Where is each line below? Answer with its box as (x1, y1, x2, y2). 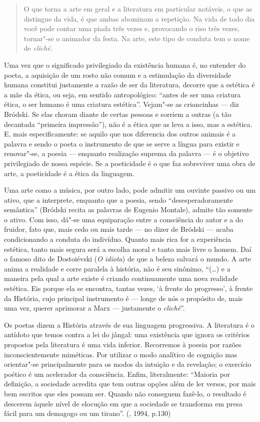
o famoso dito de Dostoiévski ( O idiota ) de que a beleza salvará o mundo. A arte (4, 253, 251, 264)
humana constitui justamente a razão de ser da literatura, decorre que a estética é (4, 79, 255, 90)
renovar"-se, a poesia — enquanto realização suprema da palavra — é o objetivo (4, 148, 249, 159)
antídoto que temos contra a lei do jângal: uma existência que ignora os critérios (4, 329, 250, 340)
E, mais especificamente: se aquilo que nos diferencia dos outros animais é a (4, 128, 236, 139)
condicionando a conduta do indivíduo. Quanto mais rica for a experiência (4, 234, 231, 244)
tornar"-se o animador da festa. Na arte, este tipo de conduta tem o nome (23, 33, 250, 43)
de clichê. (23, 43, 53, 53)
